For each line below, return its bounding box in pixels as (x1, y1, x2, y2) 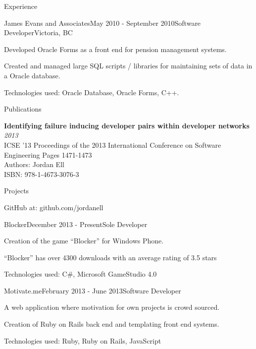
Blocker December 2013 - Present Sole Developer (4, 219, 148, 229)
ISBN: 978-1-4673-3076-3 (4, 169, 79, 179)
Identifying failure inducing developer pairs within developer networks (4, 120, 250, 130)
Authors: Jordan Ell (4, 159, 64, 170)
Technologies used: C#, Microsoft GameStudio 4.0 (4, 269, 157, 279)
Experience (4, 1, 38, 11)
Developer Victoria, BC (4, 27, 73, 38)
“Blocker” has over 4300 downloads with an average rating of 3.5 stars (4, 252, 217, 262)
